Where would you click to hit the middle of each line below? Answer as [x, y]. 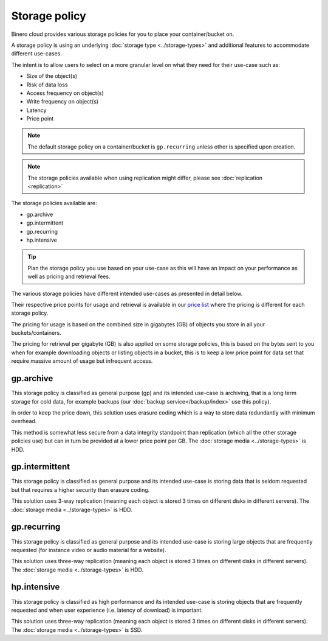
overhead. [24, 421]
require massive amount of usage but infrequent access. [82, 361]
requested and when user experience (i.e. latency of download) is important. [107, 610]
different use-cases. [36, 54]
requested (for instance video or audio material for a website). [89, 550]
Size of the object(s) [52, 76]
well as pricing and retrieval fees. [69, 276]
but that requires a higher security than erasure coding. [80, 489]
